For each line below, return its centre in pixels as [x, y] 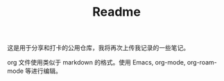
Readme [117, 12]
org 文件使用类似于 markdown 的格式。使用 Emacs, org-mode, [96, 62]
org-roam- [202, 62]
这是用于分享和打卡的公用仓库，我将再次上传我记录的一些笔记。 [98, 48]
